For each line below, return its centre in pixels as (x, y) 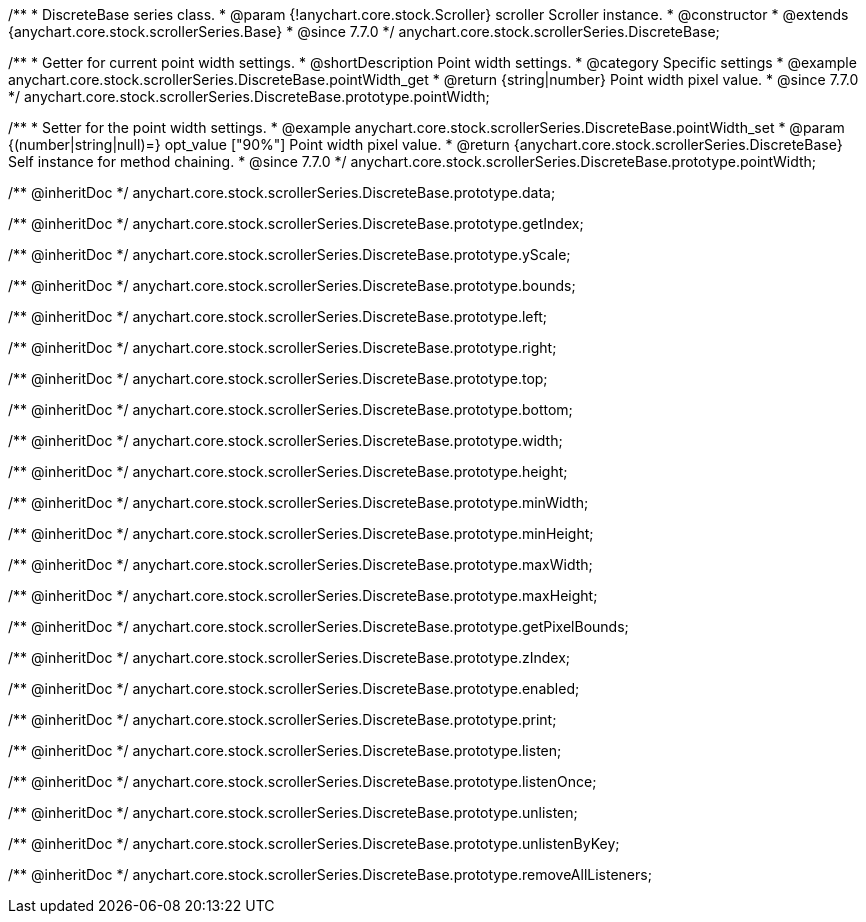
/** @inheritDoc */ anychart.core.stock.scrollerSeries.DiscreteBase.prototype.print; (282, 719)
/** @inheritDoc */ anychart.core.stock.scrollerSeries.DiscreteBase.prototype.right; (282, 347)
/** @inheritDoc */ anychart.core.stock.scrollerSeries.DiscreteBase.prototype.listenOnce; (302, 781)
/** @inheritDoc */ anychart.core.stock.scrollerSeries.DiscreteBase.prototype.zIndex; (289, 657)
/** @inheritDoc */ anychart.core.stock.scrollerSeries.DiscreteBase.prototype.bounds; (292, 285)
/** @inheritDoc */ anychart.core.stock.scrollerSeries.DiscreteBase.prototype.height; (288, 471)
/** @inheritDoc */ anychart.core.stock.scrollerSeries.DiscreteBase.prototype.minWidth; (298, 502)
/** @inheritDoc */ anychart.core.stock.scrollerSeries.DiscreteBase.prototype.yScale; (289, 254)
